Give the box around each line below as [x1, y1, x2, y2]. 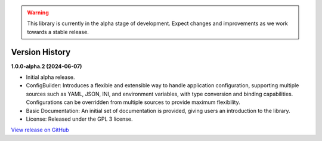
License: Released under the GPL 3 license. [26, 115, 133, 122]
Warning [27, 9, 49, 16]
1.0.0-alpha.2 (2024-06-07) [11, 63, 82, 70]
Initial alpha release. [26, 73, 75, 81]
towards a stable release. [27, 28, 89, 35]
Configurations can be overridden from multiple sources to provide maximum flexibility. [26, 99, 241, 106]
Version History [11, 47, 71, 57]
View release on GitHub [11, 126, 69, 134]
